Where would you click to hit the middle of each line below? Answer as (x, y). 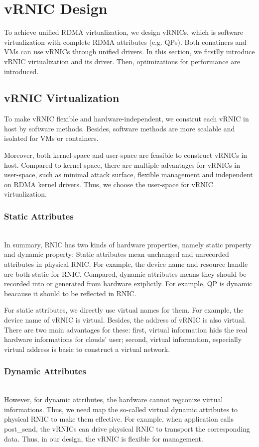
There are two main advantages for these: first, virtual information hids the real (126, 329)
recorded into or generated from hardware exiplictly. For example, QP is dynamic (128, 283)
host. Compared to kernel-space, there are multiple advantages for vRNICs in (122, 165)
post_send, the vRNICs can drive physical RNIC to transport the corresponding (127, 428)
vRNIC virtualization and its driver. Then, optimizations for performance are (122, 61)
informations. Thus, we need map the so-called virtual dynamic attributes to (121, 409)
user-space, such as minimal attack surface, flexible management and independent (129, 174)
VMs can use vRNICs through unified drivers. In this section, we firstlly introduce (129, 52)
